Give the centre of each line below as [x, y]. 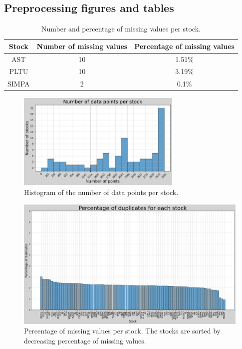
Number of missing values [82, 46]
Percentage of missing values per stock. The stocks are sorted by [122, 331]
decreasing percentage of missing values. [85, 341]
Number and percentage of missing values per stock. [121, 29]
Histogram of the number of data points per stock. [101, 192]
